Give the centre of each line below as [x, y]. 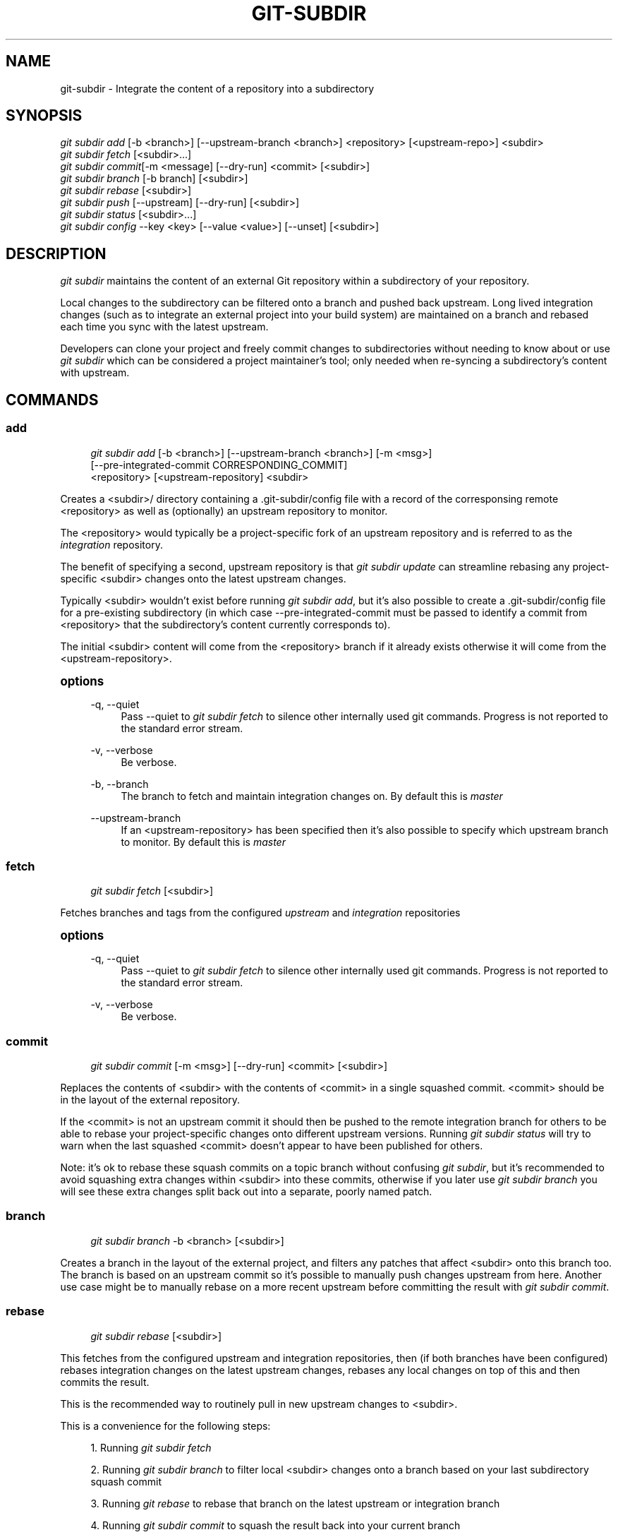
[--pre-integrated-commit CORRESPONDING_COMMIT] [219, 465]
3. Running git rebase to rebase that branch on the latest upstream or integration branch [295, 1503]
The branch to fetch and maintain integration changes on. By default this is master [312, 796]
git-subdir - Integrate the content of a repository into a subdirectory [217, 88]
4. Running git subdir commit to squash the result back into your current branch [275, 1525]
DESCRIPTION [56, 253]
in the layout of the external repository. [150, 1100]
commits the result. [105, 1382]
